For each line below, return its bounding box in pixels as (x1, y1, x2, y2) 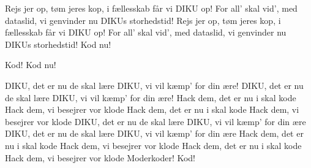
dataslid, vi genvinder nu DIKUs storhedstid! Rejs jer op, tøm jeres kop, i (5, 13, 281, 26)
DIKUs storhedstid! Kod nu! (5, 37, 111, 50)
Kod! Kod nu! (5, 58, 56, 71)
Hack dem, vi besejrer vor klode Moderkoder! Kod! (5, 151, 196, 164)
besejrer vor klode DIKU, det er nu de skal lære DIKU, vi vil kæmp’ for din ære (5, 115, 306, 128)
